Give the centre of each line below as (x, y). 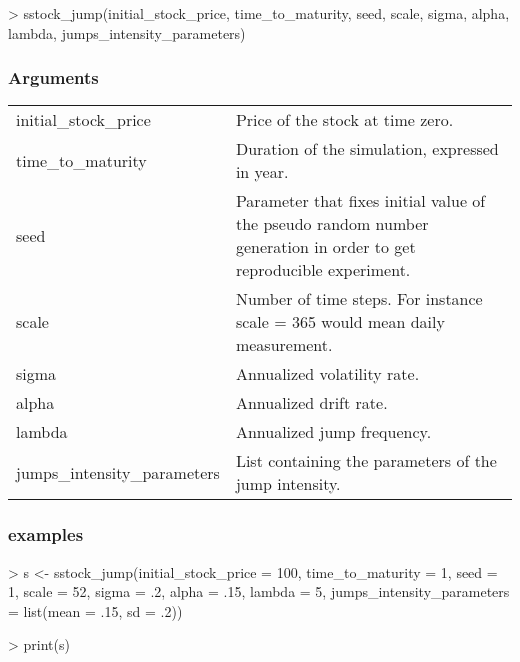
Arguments (53, 77)
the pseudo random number (332, 224)
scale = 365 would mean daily (340, 322)
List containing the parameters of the (366, 461)
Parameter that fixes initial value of (360, 201)
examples (46, 534)
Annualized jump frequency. (333, 432)
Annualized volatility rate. (327, 374)
